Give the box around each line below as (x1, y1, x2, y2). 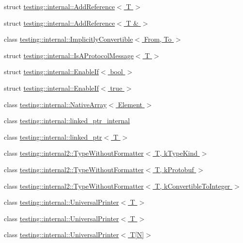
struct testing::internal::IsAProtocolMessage (4, 50, 134, 60)
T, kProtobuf (155, 164, 194, 174)
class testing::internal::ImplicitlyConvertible (4, 34, 133, 44)
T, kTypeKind (155, 148, 197, 158)
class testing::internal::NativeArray (4, 99, 107, 109)
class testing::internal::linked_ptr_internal (4, 115, 130, 126)
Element (118, 99, 143, 109)
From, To (144, 34, 172, 44)
